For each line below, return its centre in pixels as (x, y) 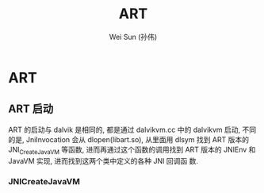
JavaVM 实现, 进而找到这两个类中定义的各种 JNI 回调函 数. (103, 160)
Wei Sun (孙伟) (133, 37)
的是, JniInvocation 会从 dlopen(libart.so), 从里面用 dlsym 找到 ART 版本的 (129, 139)
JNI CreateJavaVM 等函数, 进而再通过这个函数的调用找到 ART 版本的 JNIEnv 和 (132, 150)
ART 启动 (31, 109)
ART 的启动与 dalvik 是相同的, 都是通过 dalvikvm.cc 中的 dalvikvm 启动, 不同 (132, 129)
